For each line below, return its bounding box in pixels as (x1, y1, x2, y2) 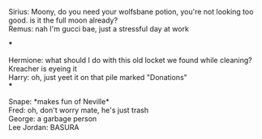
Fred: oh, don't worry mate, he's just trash (8, 105, 148, 115)
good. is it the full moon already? (8, 15, 118, 25)
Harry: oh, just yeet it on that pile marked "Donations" (8, 73, 188, 82)
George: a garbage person (8, 114, 97, 124)
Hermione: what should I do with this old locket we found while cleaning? (8, 56, 253, 65)
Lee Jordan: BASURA (8, 123, 79, 132)
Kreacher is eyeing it (8, 64, 77, 74)
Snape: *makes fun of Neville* (8, 97, 110, 106)
